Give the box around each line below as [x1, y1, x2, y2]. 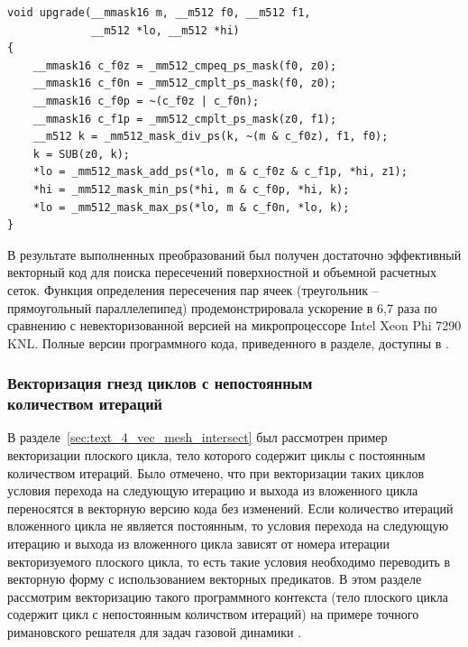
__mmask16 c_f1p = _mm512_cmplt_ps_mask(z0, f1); [32, 112, 337, 125]
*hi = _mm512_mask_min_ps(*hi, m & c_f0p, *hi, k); [32, 182, 350, 196]
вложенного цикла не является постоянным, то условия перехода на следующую [7, 516, 449, 535]
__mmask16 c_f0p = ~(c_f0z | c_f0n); [32, 94, 260, 107]
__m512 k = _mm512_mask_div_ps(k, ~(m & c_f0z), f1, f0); [32, 130, 389, 143]
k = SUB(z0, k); [32, 147, 131, 161]
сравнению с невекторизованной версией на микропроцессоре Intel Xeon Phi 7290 [7, 316, 462, 335]
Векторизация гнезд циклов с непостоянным [7, 372, 313, 394]
